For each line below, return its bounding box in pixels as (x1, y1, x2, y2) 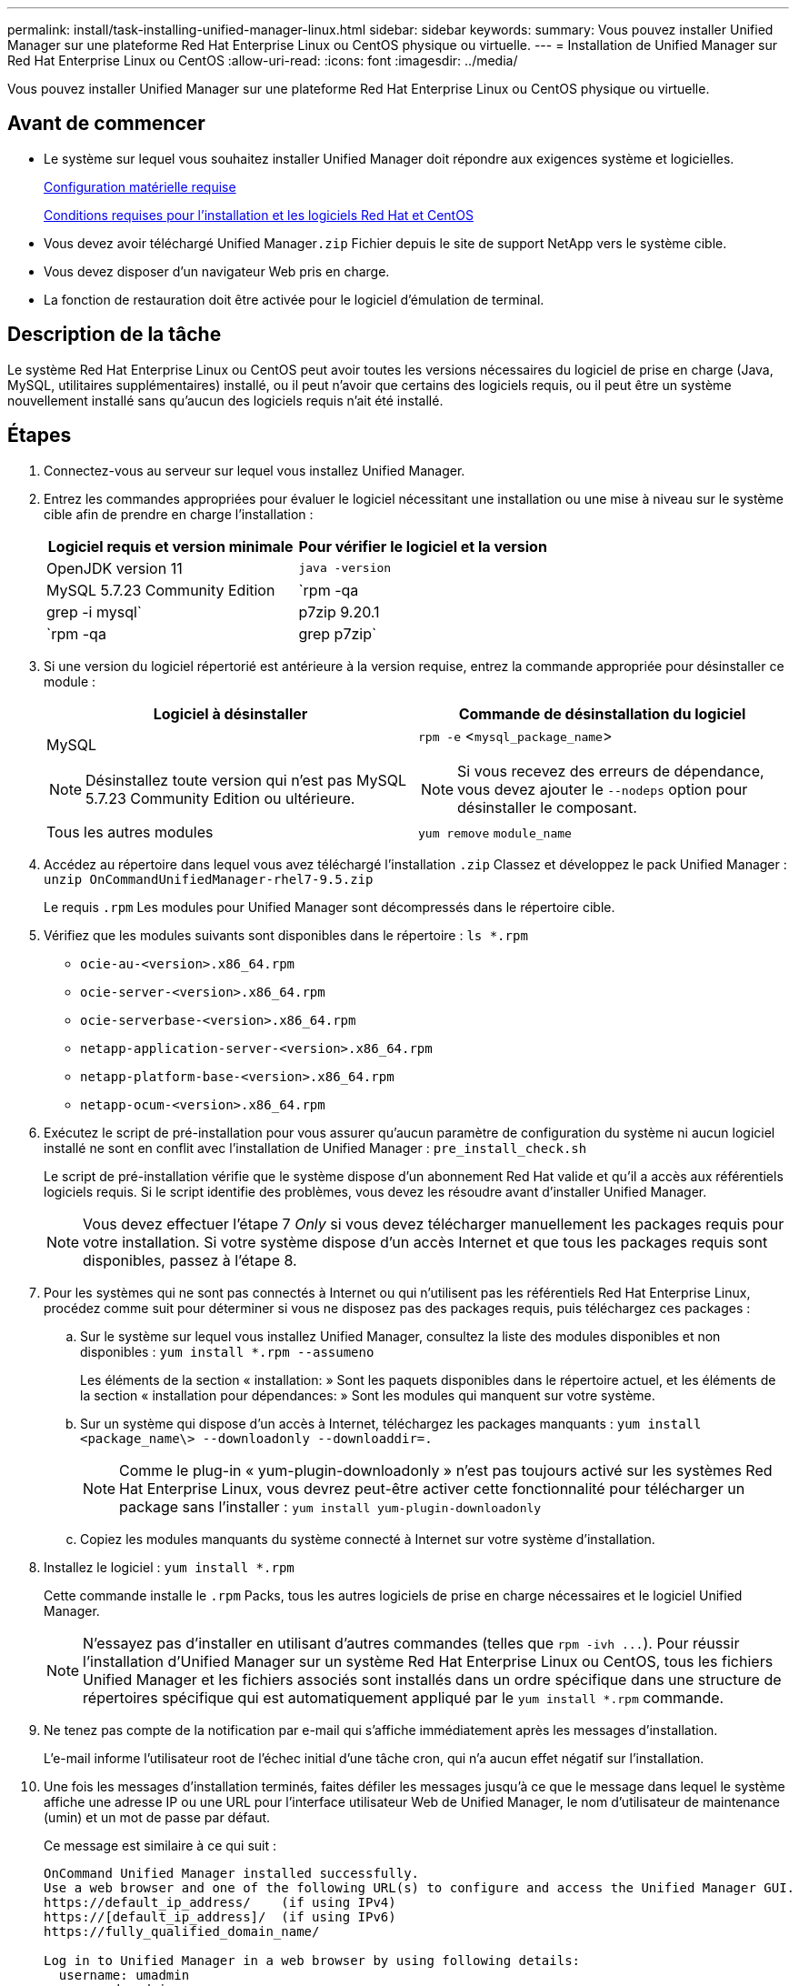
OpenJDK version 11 (46, 558, 183, 577)
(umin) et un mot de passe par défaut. (44, 1809, 271, 1825)
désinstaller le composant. (457, 797, 637, 817)
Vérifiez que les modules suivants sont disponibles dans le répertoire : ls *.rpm (44, 927, 528, 943)
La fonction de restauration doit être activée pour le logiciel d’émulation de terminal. (44, 291, 544, 307)
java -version (298, 561, 392, 576)
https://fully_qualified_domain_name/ (44, 1923, 320, 1939)
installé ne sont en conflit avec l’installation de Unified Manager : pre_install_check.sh (44, 1139, 587, 1156)
